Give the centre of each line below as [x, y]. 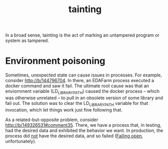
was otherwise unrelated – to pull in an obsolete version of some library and [84, 98]
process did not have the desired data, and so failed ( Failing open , [74, 136]
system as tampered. [27, 41]
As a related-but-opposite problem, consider [52, 120]
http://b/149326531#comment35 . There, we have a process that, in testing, [83, 125]
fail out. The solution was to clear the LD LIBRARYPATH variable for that [77, 104]
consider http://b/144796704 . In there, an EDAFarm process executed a [80, 81]
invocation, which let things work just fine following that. [64, 109]
